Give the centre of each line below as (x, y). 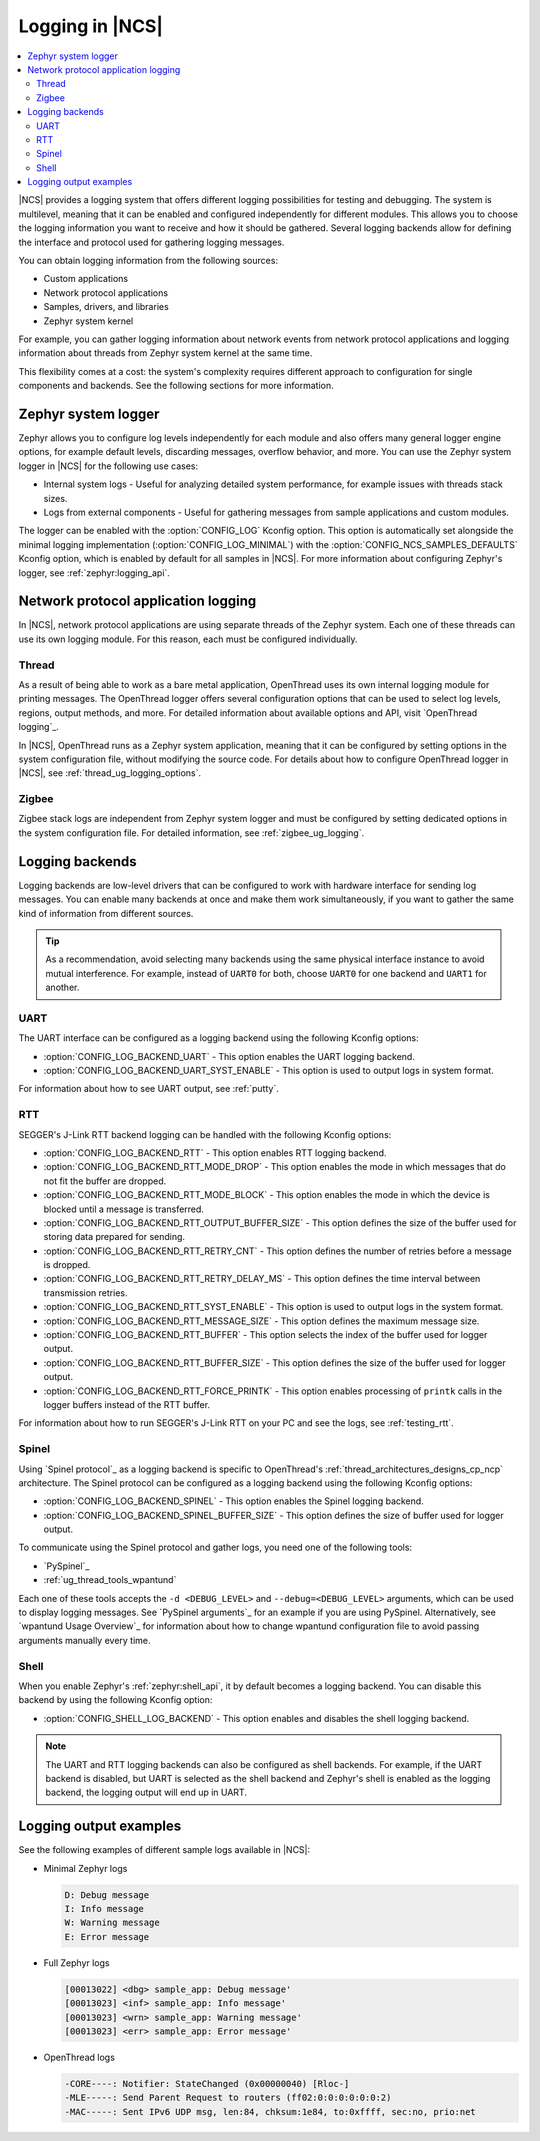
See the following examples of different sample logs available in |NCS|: (164, 1850)
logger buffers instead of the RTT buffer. (126, 1404)
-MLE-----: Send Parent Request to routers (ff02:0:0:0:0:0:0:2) (228, 2098)
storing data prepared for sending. (114, 1237)
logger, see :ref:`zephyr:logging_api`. (94, 572)
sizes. (55, 498)
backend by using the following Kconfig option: (115, 1700)
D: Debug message (107, 1894)
